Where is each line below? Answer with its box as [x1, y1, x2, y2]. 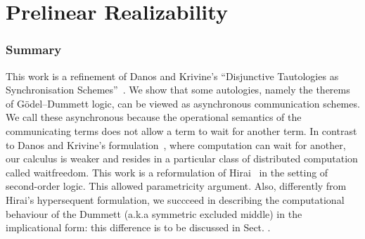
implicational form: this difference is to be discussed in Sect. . [6, 220, 271, 235]
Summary [6, 41, 62, 58]
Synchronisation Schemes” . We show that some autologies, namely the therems [6, 82, 350, 97]
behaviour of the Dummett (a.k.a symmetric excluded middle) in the [6, 206, 302, 221]
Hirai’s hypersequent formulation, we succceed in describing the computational [6, 192, 345, 207]
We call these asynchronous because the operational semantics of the [6, 110, 302, 124]
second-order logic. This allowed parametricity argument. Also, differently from [6, 179, 347, 193]
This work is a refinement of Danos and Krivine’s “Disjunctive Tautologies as [6, 68, 339, 83]
